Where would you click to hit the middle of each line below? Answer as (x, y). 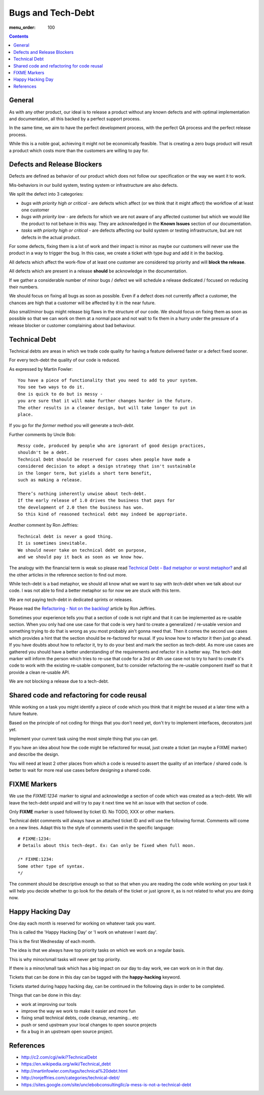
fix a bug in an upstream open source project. (67, 1031)
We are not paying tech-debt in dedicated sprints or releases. (71, 600)
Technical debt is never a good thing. (66, 536)
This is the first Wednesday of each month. (52, 941)
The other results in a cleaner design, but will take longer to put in (107, 408)
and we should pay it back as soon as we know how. (81, 557)
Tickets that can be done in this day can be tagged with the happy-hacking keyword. (95, 977)
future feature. (24, 714)
